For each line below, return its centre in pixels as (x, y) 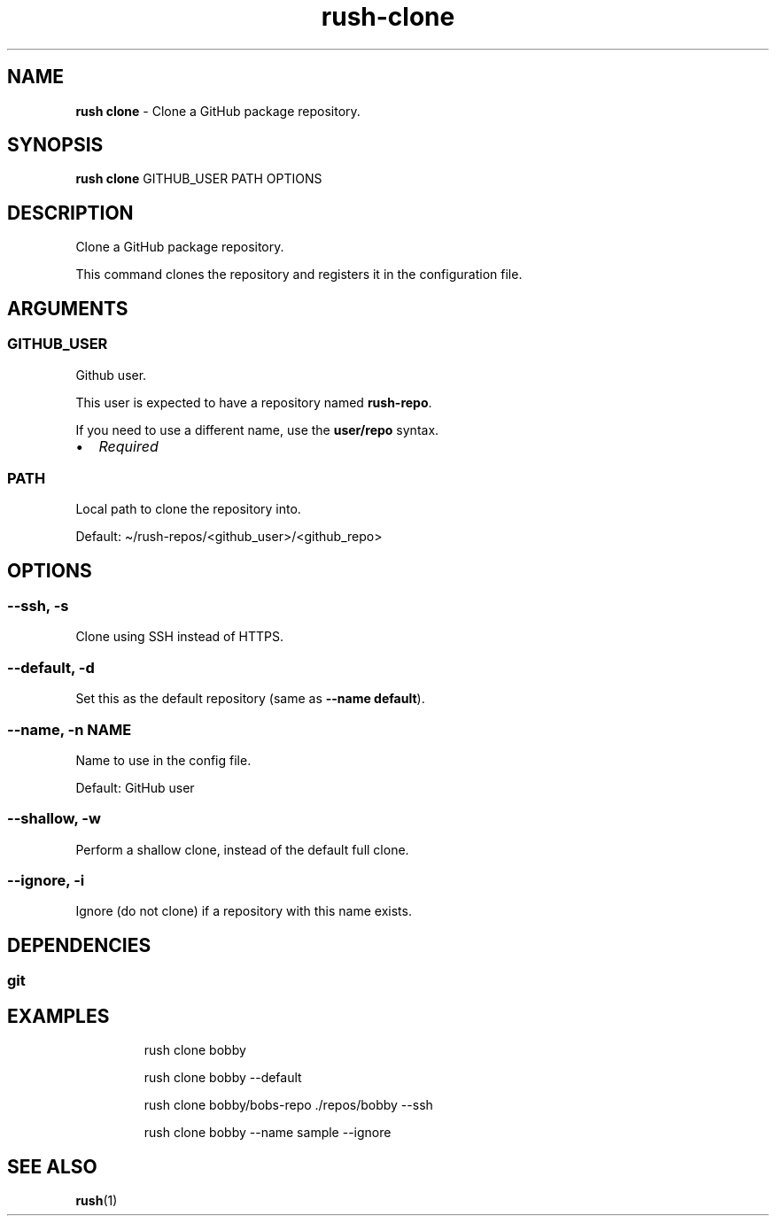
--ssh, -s (38, 606)
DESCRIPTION (70, 213)
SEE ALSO (52, 1166)
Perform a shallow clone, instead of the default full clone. (242, 849)
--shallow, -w (54, 819)
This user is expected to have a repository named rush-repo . (254, 402)
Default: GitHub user (135, 787)
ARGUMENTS (68, 308)
